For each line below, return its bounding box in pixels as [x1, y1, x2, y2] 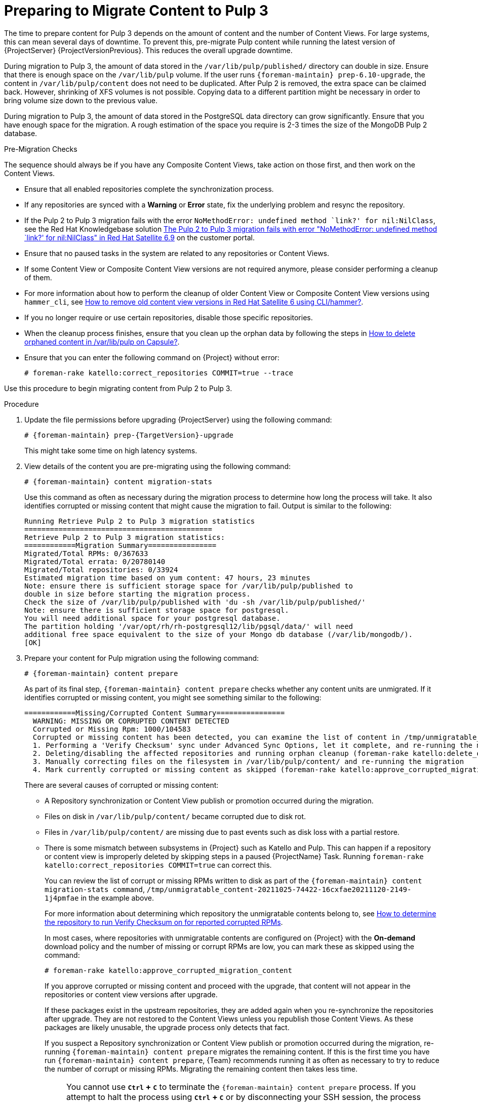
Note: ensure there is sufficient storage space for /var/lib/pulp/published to [24, 581, 353, 590]
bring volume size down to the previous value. [4, 96, 157, 105]
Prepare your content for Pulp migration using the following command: [24, 653, 259, 662]
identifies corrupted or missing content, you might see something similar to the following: [24, 693, 322, 702]
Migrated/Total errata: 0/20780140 [24, 557, 166, 566]
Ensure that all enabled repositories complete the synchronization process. [24, 184, 274, 193]
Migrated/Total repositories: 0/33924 [24, 565, 178, 574]
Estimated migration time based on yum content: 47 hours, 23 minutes [24, 573, 310, 582]
